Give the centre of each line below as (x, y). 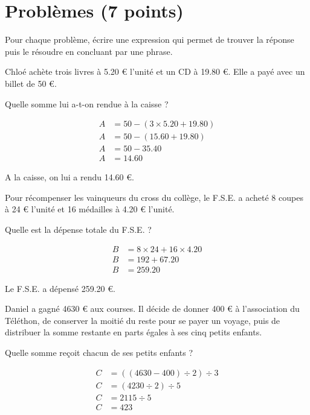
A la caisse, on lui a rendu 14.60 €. (69, 177)
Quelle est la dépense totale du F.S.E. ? (78, 229)
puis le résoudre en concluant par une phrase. (89, 51)
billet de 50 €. (31, 83)
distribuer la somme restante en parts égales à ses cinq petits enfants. (134, 332)
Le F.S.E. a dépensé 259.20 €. (60, 288)
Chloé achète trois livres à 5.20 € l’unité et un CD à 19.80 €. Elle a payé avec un (155, 71)
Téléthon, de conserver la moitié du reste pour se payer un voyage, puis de (143, 320)
